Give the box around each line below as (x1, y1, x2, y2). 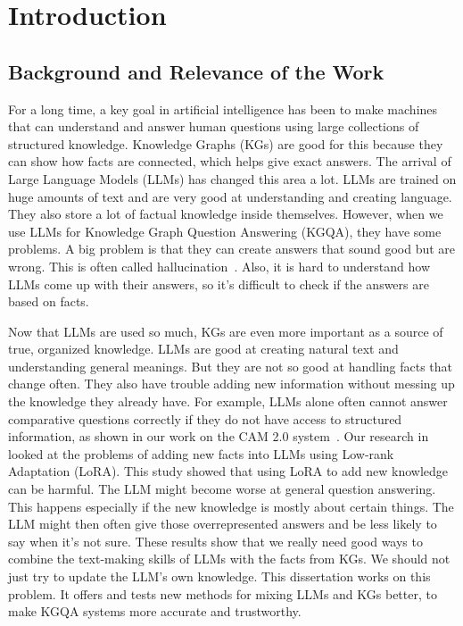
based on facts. (8, 292, 89, 311)
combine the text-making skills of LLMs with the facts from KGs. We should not (8, 549, 451, 568)
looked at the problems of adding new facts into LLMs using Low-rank (8, 444, 394, 463)
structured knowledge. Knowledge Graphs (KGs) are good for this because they (8, 134, 443, 153)
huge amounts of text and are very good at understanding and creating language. (8, 187, 452, 205)
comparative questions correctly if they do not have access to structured (8, 409, 402, 428)
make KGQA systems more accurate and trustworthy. (8, 602, 302, 621)
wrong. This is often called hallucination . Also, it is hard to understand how (8, 256, 431, 275)
